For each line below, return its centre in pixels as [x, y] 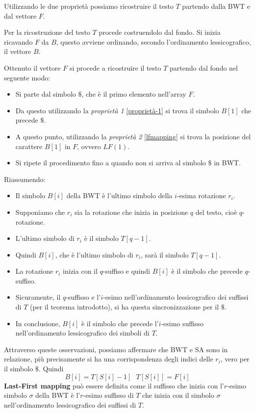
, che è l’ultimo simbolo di [94, 254]
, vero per [235, 359]
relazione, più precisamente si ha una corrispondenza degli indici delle [109, 359]
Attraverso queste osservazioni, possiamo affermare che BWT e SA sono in [116, 349]
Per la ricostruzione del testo [47, 32]
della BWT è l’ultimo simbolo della [119, 195]
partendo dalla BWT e [216, 6]
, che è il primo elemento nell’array [134, 94]
